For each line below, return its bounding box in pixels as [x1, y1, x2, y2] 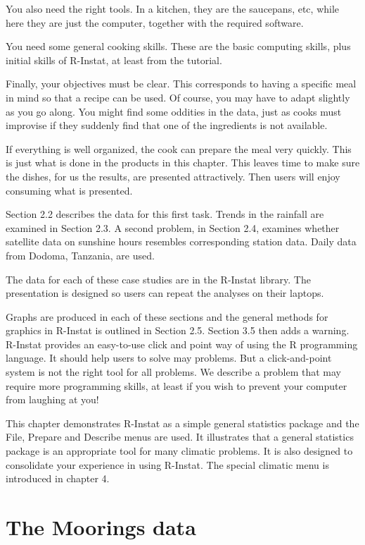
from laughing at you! [6, 392, 99, 407]
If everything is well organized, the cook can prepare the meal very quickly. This [6, 141, 352, 156]
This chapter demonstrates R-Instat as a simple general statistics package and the [6, 415, 359, 430]
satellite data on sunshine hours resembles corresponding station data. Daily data [6, 234, 357, 249]
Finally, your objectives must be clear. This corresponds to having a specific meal [6, 76, 357, 91]
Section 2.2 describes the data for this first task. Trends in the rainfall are [6, 207, 324, 221]
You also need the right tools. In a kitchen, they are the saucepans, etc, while [6, 1, 340, 16]
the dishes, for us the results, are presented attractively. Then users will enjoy [6, 169, 340, 183]
